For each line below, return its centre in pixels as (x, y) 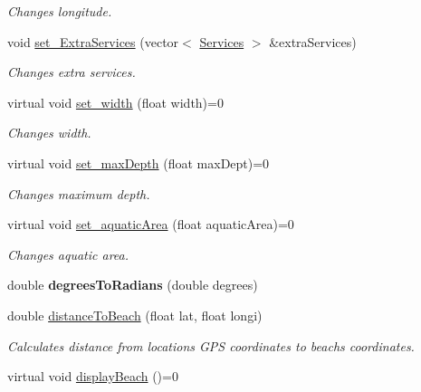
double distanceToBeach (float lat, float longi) (135, 315)
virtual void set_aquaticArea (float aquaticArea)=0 (151, 224)
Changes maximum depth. (79, 193)
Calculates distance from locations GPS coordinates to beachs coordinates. (211, 345)
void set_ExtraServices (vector (93, 41)
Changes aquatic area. (68, 254)
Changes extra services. (72, 72)
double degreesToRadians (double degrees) (133, 285)
